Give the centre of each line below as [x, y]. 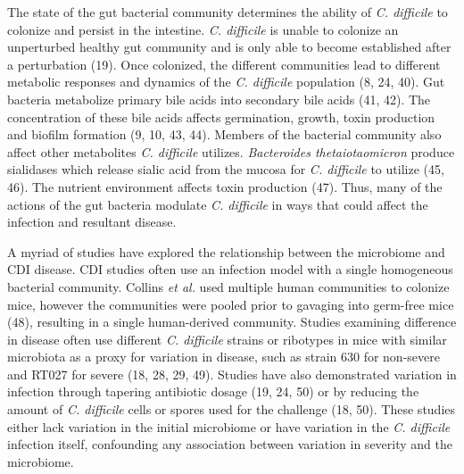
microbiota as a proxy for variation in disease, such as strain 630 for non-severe [224, 357]
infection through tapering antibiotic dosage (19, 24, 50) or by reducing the [213, 391]
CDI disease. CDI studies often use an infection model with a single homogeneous [230, 269]
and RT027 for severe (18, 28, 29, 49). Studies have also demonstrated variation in [232, 374]
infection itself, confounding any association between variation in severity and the [230, 444]
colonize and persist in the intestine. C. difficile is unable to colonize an [203, 29]
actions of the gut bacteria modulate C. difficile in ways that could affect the [218, 204]
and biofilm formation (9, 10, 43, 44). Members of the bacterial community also [224, 134]
